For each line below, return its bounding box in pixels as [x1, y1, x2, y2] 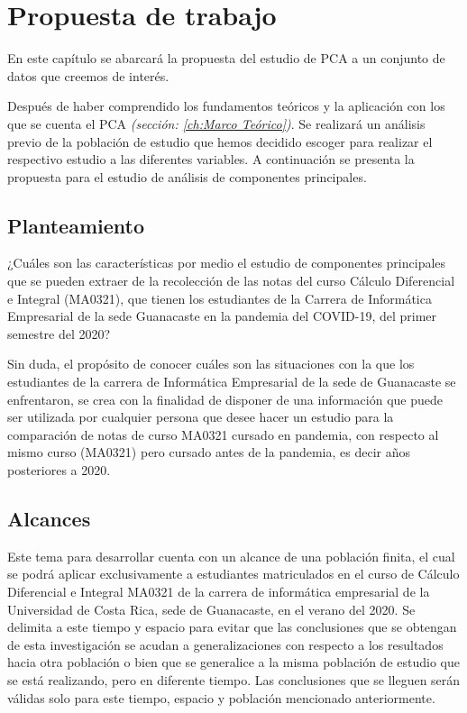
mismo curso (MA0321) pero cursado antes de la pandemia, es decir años [7, 443, 411, 462]
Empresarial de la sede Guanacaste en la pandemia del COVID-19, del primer [7, 306, 437, 325]
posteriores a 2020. [7, 461, 111, 480]
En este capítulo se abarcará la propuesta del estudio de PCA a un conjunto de [7, 49, 445, 68]
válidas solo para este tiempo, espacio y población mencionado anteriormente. [7, 688, 435, 707]
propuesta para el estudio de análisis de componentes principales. [7, 167, 367, 186]
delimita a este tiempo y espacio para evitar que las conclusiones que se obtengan [7, 617, 457, 636]
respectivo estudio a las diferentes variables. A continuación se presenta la [7, 150, 415, 169]
